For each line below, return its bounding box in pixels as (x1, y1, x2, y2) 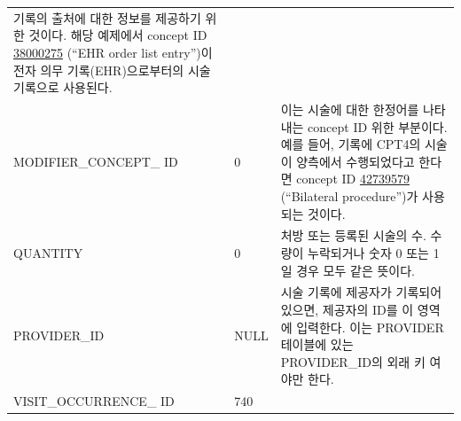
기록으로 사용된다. (13, 78, 113, 97)
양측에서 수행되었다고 (296, 152, 415, 170)
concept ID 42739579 (296, 169, 410, 188)
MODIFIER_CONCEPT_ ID (13, 152, 178, 170)
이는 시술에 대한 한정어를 (280, 99, 419, 118)
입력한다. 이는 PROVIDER (296, 317, 444, 336)
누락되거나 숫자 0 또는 (308, 243, 429, 261)
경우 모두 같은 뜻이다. (296, 261, 415, 279)
